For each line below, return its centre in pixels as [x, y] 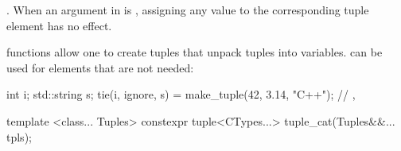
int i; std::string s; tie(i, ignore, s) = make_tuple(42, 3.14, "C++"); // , [181, 94]
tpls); [19, 136]
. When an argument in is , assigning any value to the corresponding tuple [188, 10]
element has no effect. [59, 25]
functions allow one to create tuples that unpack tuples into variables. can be [195, 52]
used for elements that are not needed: [100, 67]
